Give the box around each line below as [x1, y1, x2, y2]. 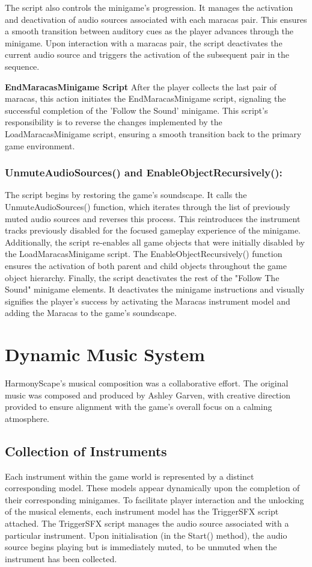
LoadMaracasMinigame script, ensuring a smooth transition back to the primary [5, 127, 302, 140]
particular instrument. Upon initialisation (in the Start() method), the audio [5, 528, 287, 541]
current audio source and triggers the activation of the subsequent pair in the [5, 48, 290, 61]
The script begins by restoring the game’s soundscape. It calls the [5, 188, 247, 201]
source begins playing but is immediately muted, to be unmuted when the [5, 541, 277, 553]
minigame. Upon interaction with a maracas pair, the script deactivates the [5, 36, 283, 49]
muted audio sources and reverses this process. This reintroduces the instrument [5, 212, 301, 225]
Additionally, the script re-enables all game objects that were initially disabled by [5, 235, 305, 248]
